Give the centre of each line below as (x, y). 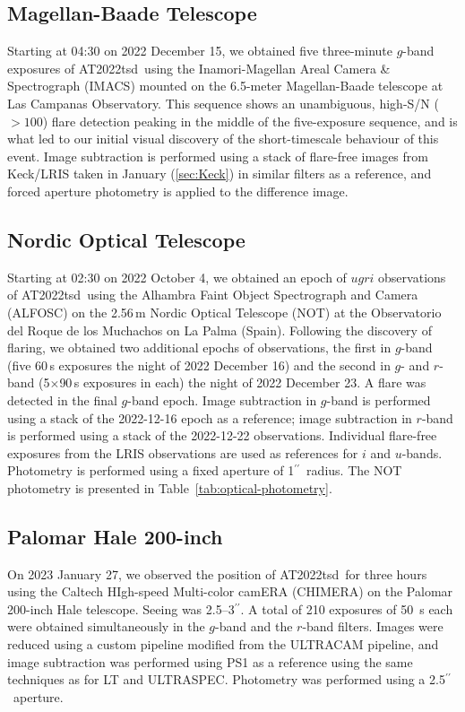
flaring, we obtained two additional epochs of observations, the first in (199, 347)
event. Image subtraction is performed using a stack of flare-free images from (218, 156)
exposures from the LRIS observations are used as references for (183, 452)
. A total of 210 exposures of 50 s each (347, 608)
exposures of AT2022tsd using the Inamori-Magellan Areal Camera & (199, 68)
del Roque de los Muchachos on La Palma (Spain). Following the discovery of (220, 330)
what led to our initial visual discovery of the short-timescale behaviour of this (223, 139)
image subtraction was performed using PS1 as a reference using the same (210, 661)
